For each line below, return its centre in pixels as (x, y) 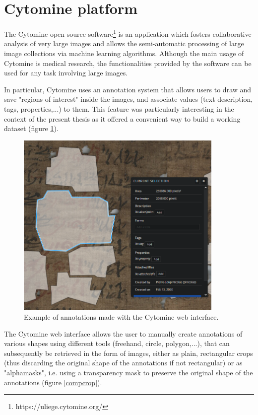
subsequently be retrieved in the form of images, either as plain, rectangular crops (129, 353)
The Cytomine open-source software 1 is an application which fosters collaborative (128, 33)
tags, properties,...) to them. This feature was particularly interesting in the (119, 108)
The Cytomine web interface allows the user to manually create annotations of (123, 333)
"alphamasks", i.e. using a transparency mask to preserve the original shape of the (129, 372)
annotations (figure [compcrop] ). (53, 382)
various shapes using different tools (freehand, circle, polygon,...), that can (117, 343)
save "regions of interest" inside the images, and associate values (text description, (129, 99)
